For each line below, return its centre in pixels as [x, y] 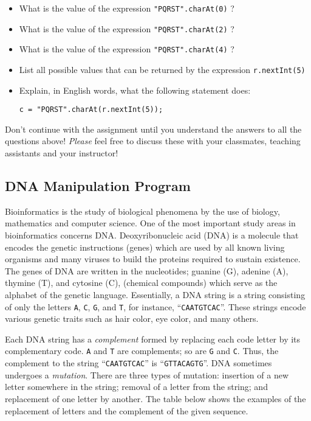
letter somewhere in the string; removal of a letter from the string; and [136, 387]
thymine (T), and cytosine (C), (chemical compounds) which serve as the [141, 283]
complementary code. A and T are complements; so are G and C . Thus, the [142, 351]
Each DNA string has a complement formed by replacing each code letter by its [153, 339]
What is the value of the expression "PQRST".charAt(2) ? [127, 28]
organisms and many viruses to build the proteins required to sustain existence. [153, 259]
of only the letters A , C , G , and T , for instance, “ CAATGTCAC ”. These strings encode [155, 306]
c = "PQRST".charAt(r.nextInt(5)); [91, 110]
